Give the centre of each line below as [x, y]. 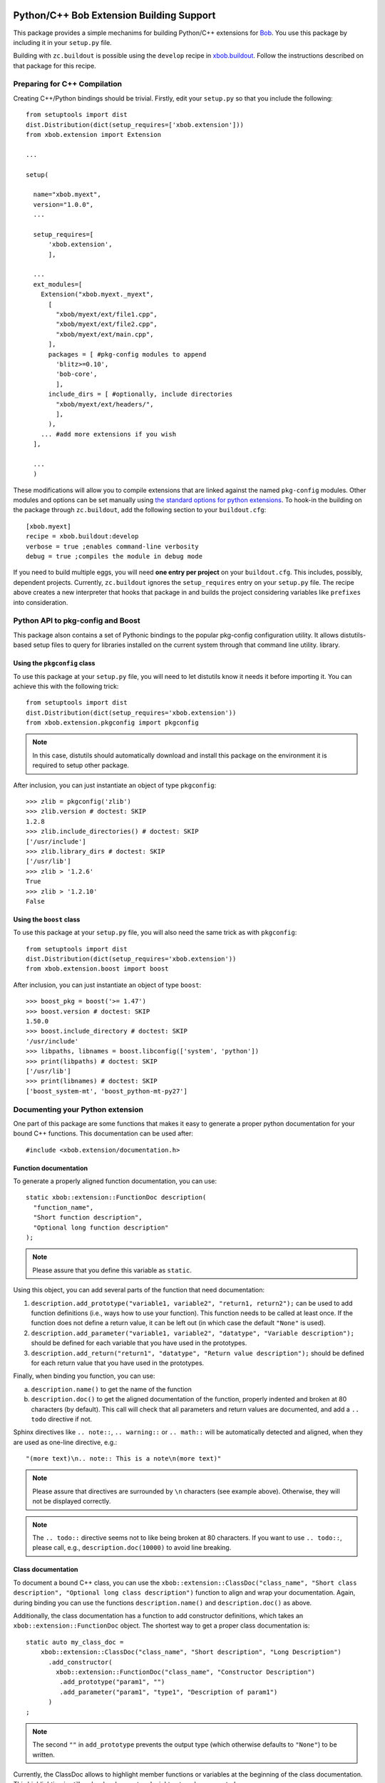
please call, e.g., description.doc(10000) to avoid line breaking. [132, 1548]
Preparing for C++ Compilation [68, 84]
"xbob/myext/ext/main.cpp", [105, 334]
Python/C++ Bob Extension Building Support [114, 15]
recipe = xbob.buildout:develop [82, 536]
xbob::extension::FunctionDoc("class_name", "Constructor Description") [186, 1672]
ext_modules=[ [58, 284]
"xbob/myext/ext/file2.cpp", [107, 324]
